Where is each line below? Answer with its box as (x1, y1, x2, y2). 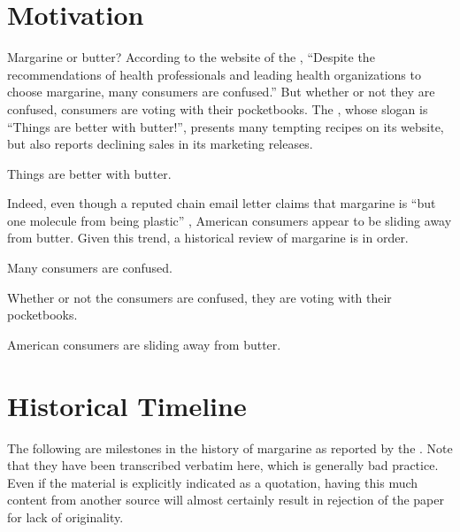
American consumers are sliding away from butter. (7, 335, 281, 353)
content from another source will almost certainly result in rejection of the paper (7, 490, 445, 509)
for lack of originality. (7, 507, 124, 526)
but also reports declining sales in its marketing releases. (7, 135, 313, 153)
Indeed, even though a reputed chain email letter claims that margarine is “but (7, 194, 436, 212)
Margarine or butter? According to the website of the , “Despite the (7, 48, 375, 66)
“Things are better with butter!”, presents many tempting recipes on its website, (7, 117, 444, 135)
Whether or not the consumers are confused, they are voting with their (7, 288, 392, 306)
